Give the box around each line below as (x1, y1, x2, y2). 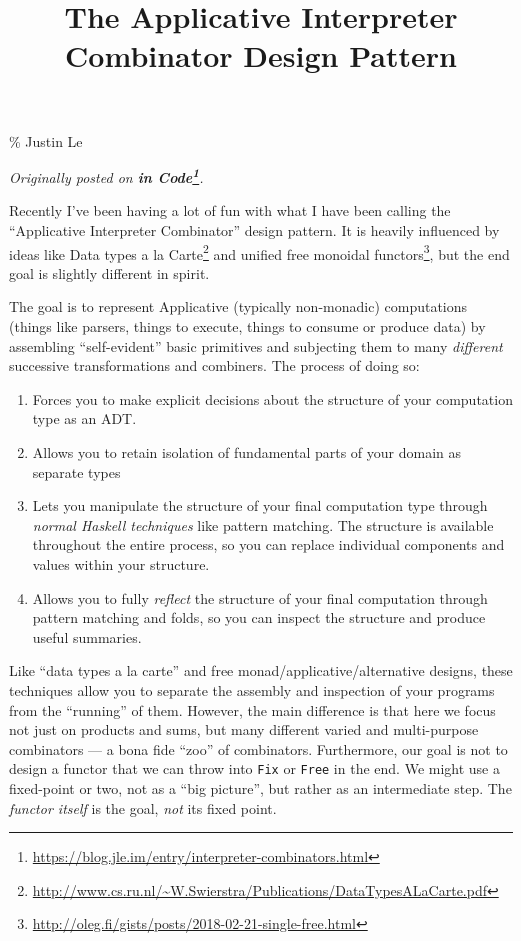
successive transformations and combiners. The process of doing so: (9, 355, 420, 376)
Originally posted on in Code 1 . (9, 164, 204, 187)
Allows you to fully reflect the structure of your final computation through (32, 587, 488, 608)
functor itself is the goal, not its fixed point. (9, 797, 277, 818)
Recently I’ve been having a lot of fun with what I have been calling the (9, 200, 451, 221)
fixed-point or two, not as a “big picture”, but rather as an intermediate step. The (9, 777, 512, 798)
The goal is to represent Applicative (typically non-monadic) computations (9, 296, 468, 317)
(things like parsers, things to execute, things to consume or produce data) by (9, 316, 486, 337)
